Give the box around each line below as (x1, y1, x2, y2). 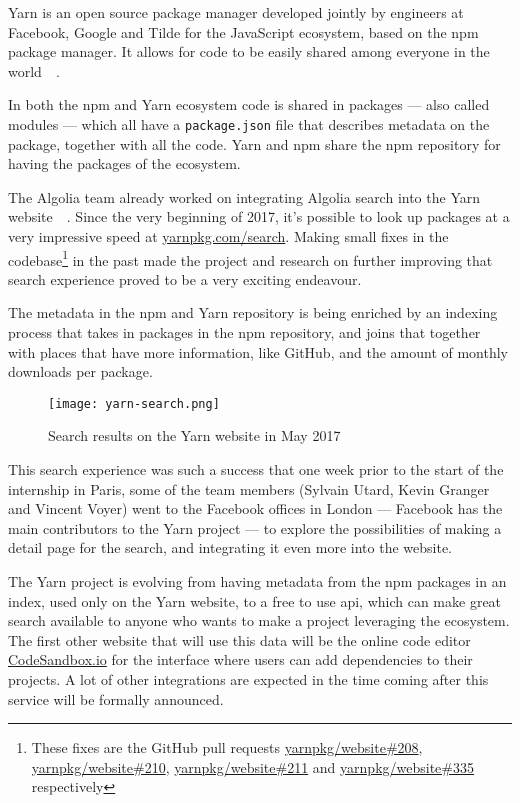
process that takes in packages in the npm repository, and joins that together (8, 322, 481, 343)
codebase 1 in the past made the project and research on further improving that (8, 246, 493, 270)
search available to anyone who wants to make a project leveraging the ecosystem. (8, 610, 510, 631)
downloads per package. (8, 361, 153, 382)
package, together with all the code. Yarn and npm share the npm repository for (8, 133, 501, 154)
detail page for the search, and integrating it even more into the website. (8, 537, 453, 558)
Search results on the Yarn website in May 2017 (48, 425, 341, 446)
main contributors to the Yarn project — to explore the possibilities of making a (8, 517, 502, 538)
